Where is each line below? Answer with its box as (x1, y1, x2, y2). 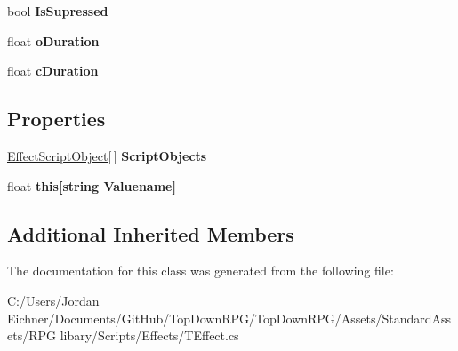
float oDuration (7, 31, 100, 50)
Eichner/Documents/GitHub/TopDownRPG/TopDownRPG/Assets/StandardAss (7, 308, 452, 327)
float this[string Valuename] (7, 176, 176, 195)
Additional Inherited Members (7, 219, 294, 247)
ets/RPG (7, 326, 57, 345)
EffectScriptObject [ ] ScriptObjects (7, 146, 207, 164)
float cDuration (7, 61, 99, 80)
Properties (7, 105, 106, 132)
